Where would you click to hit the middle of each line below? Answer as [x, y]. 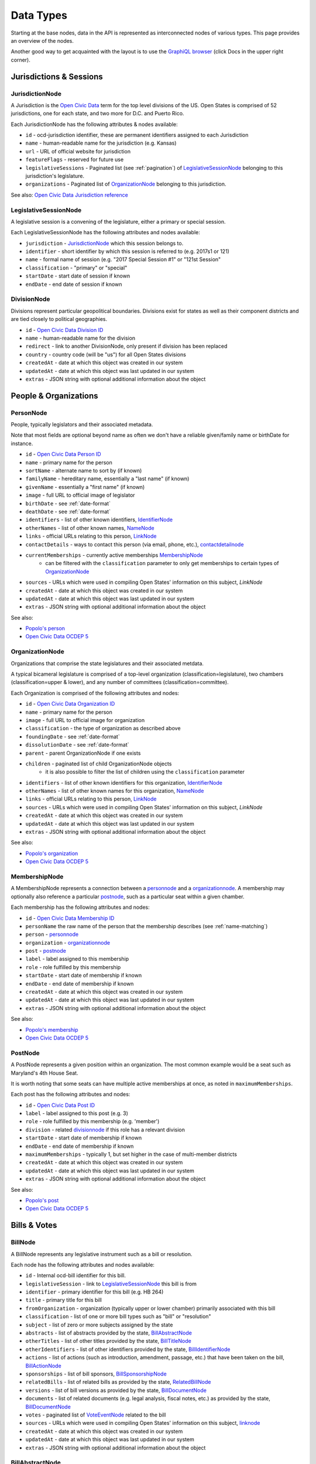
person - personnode [52, 935]
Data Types [39, 15]
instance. [22, 443]
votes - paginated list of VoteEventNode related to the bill [96, 1415]
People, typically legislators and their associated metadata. [82, 425]
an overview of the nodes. [42, 40]
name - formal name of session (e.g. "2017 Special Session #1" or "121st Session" [123, 259]
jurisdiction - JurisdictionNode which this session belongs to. [104, 243]
